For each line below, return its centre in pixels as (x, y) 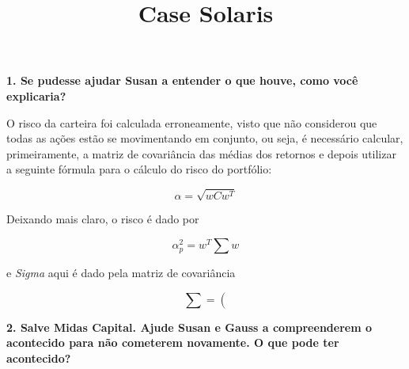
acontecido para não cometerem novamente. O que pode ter (173, 342)
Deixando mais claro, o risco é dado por (103, 219)
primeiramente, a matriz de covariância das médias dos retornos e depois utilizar (201, 153)
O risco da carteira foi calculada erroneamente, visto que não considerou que (192, 122)
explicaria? (36, 95)
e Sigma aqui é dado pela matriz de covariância (121, 273)
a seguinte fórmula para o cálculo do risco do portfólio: (139, 169)
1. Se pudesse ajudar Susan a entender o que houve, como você (182, 80)
